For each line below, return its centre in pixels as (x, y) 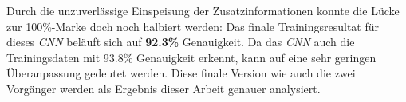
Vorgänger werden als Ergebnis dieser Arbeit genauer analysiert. (164, 88)
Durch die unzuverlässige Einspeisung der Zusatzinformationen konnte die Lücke (203, 10)
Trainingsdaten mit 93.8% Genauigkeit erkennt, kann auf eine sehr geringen (191, 57)
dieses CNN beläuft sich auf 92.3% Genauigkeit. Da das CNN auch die (181, 42)
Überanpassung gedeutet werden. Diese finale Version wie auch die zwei (181, 73)
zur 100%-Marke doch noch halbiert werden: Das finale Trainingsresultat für (193, 26)
